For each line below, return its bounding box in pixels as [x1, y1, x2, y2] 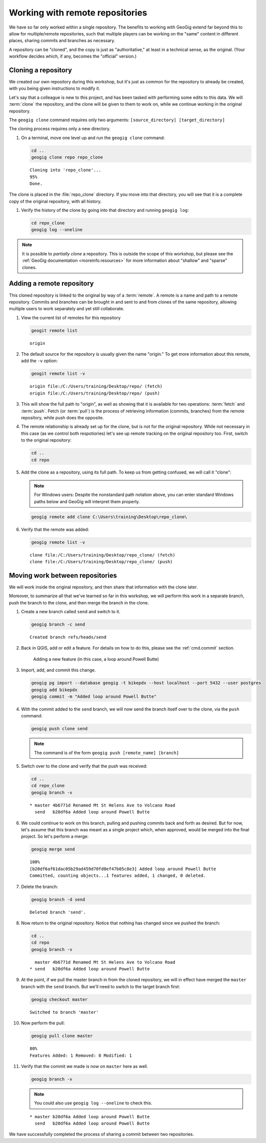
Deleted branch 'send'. [30, 909, 86, 915]
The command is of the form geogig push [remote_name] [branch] [34, 749, 179, 756]
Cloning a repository [9, 66, 72, 74]
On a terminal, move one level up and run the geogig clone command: [21, 135, 165, 141]
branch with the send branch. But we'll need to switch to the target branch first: [21, 984, 180, 989]
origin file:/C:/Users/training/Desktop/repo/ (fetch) [30, 383, 163, 389]
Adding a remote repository [9, 279, 94, 288]
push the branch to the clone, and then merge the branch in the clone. [9, 600, 149, 605]
